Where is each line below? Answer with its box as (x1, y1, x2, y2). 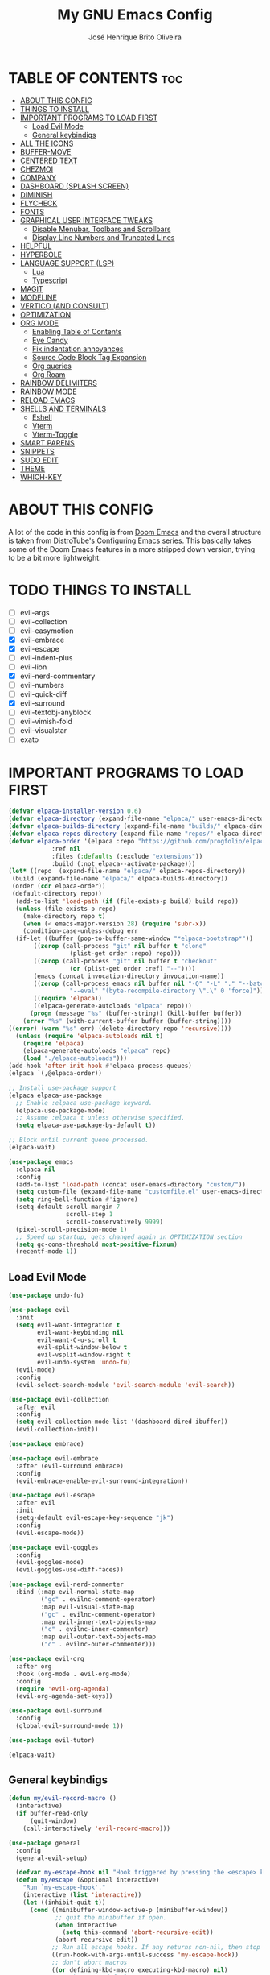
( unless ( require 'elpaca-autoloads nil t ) (15, 1032, 163, 1040)
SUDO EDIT (19, 455, 59, 465)
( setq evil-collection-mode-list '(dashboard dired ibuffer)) (15, 1418, 228, 1426)
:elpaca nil (15, 1166, 56, 1174)
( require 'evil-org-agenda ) (15, 1685, 110, 1693)
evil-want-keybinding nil (37, 1328, 125, 1336)
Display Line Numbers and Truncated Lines (31, 232, 175, 242)
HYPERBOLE (19, 250, 63, 259)
